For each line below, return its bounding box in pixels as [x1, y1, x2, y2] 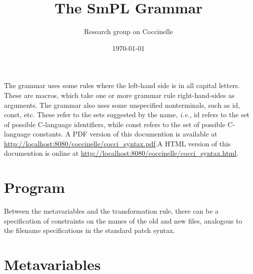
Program [4, 177, 65, 197]
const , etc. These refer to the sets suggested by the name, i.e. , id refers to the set [4, 109, 250, 120]
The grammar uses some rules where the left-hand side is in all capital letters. [4, 80, 240, 91]
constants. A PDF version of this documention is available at [33, 129, 217, 139]
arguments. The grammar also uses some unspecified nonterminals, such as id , [4, 99, 240, 110]
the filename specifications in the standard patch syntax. [4, 225, 175, 235]
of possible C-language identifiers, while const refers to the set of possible [4, 119, 225, 129]
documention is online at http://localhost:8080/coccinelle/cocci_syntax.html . [4, 148, 239, 158]
